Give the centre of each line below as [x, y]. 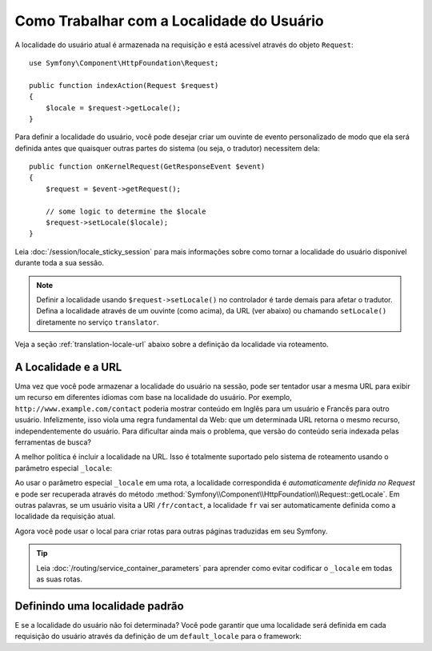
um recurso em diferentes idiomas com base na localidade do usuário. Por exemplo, [153, 397]
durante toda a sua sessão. [59, 263]
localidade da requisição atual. [65, 517]
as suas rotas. [60, 579]
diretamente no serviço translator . [98, 322]
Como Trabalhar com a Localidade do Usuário [169, 21]
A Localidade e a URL [68, 367]
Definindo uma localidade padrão [99, 606]
